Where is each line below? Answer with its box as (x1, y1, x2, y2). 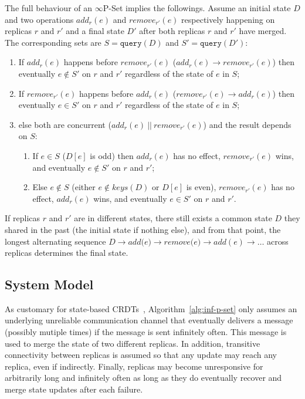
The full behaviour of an (5, 2, 93, 13)
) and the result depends (203, 118, 292, 130)
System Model (5, 275, 94, 293)
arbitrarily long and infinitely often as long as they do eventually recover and (5, 371, 282, 384)
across (267, 235, 289, 247)
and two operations (5, 13, 74, 25)
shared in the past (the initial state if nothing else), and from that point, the (5, 223, 281, 235)
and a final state (66, 25, 124, 37)
